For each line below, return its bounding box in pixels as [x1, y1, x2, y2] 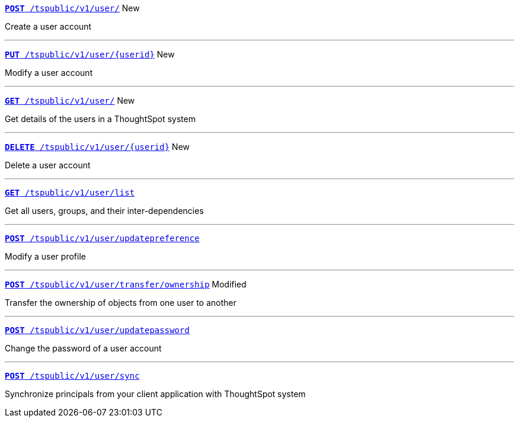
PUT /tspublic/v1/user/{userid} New [5, 49, 175, 59]
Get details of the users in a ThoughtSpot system [5, 114, 196, 124]
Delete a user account [5, 160, 91, 170]
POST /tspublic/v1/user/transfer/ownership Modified [5, 279, 246, 289]
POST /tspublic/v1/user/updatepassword [5, 325, 190, 335]
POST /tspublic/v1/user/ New [5, 3, 140, 13]
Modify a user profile [5, 251, 86, 261]
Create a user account [5, 21, 92, 31]
